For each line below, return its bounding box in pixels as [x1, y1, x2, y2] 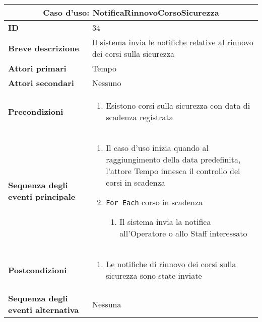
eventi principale [8, 190, 76, 202]
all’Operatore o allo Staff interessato [119, 227, 247, 239]
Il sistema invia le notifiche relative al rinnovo [92, 36, 253, 48]
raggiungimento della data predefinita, [106, 153, 241, 165]
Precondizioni [8, 105, 63, 117]
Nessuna [92, 298, 121, 310]
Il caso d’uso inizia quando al [106, 142, 209, 153]
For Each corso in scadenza [106, 196, 203, 208]
